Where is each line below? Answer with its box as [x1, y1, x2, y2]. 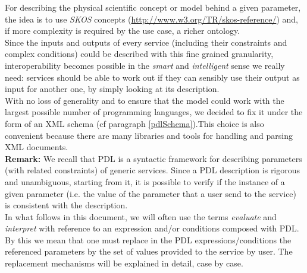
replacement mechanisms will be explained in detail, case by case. [5, 257, 243, 269]
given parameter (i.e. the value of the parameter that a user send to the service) [5, 187, 297, 199]
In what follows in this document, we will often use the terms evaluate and [5, 210, 277, 223]
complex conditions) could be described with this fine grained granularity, [5, 47, 274, 60]
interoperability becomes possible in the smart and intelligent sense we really [5, 59, 285, 71]
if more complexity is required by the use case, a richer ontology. [5, 24, 240, 37]
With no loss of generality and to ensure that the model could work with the [5, 94, 284, 106]
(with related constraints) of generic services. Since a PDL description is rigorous [5, 164, 300, 176]
